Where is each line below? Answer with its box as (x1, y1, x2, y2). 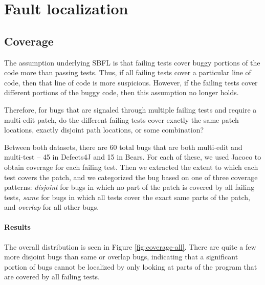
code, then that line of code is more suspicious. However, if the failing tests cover (4, 77, 258, 87)
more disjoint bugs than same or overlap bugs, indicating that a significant (4, 251, 238, 262)
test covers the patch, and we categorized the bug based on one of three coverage (4, 171, 258, 182)
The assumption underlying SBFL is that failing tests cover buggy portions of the (4, 57, 260, 68)
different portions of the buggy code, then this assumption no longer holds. (4, 87, 239, 98)
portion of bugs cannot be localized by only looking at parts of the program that (4, 261, 257, 272)
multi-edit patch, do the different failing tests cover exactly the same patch (4, 114, 239, 125)
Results (4, 222, 31, 232)
